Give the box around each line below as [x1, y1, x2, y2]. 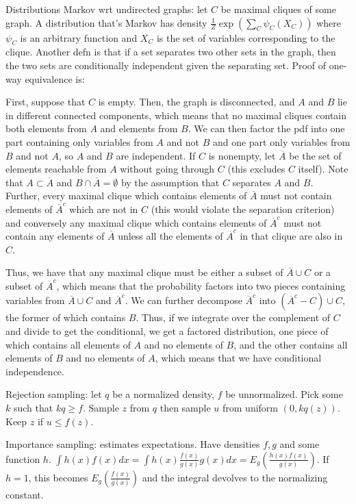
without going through [120, 162, 215, 176]
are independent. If [116, 148, 196, 162]
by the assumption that [120, 175, 220, 189]
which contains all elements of [5, 337, 131, 351]
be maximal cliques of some [220, 2, 336, 16]
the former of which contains [5, 310, 126, 325]
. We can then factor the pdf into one [188, 121, 345, 136]
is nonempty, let [208, 148, 276, 162]
